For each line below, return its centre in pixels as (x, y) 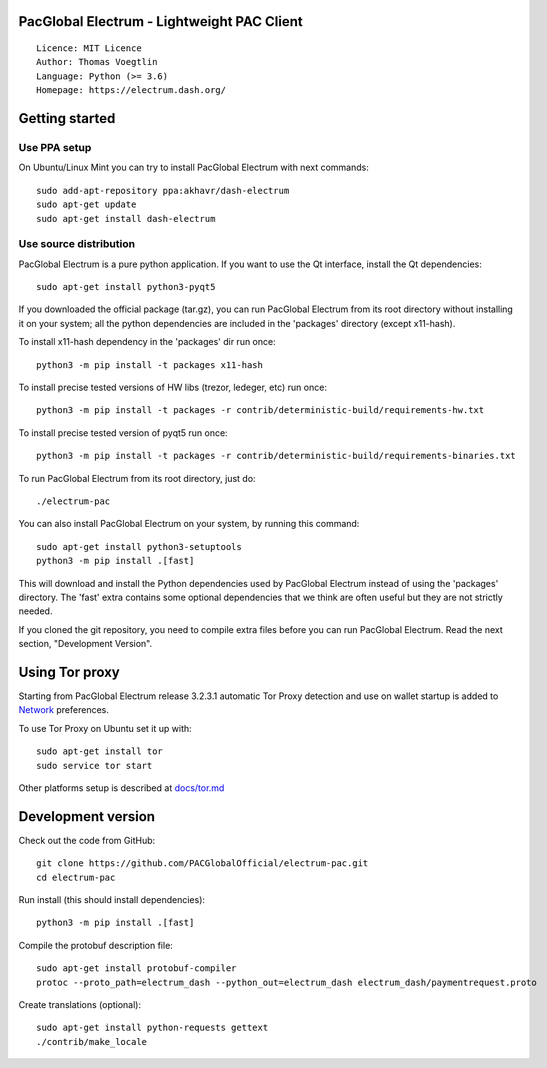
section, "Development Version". (85, 644)
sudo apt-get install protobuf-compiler (136, 968)
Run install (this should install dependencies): (111, 900)
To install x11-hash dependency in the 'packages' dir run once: (147, 342)
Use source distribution (76, 244)
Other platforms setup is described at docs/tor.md (121, 787)
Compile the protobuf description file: (96, 945)
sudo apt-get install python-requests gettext (152, 1028)
